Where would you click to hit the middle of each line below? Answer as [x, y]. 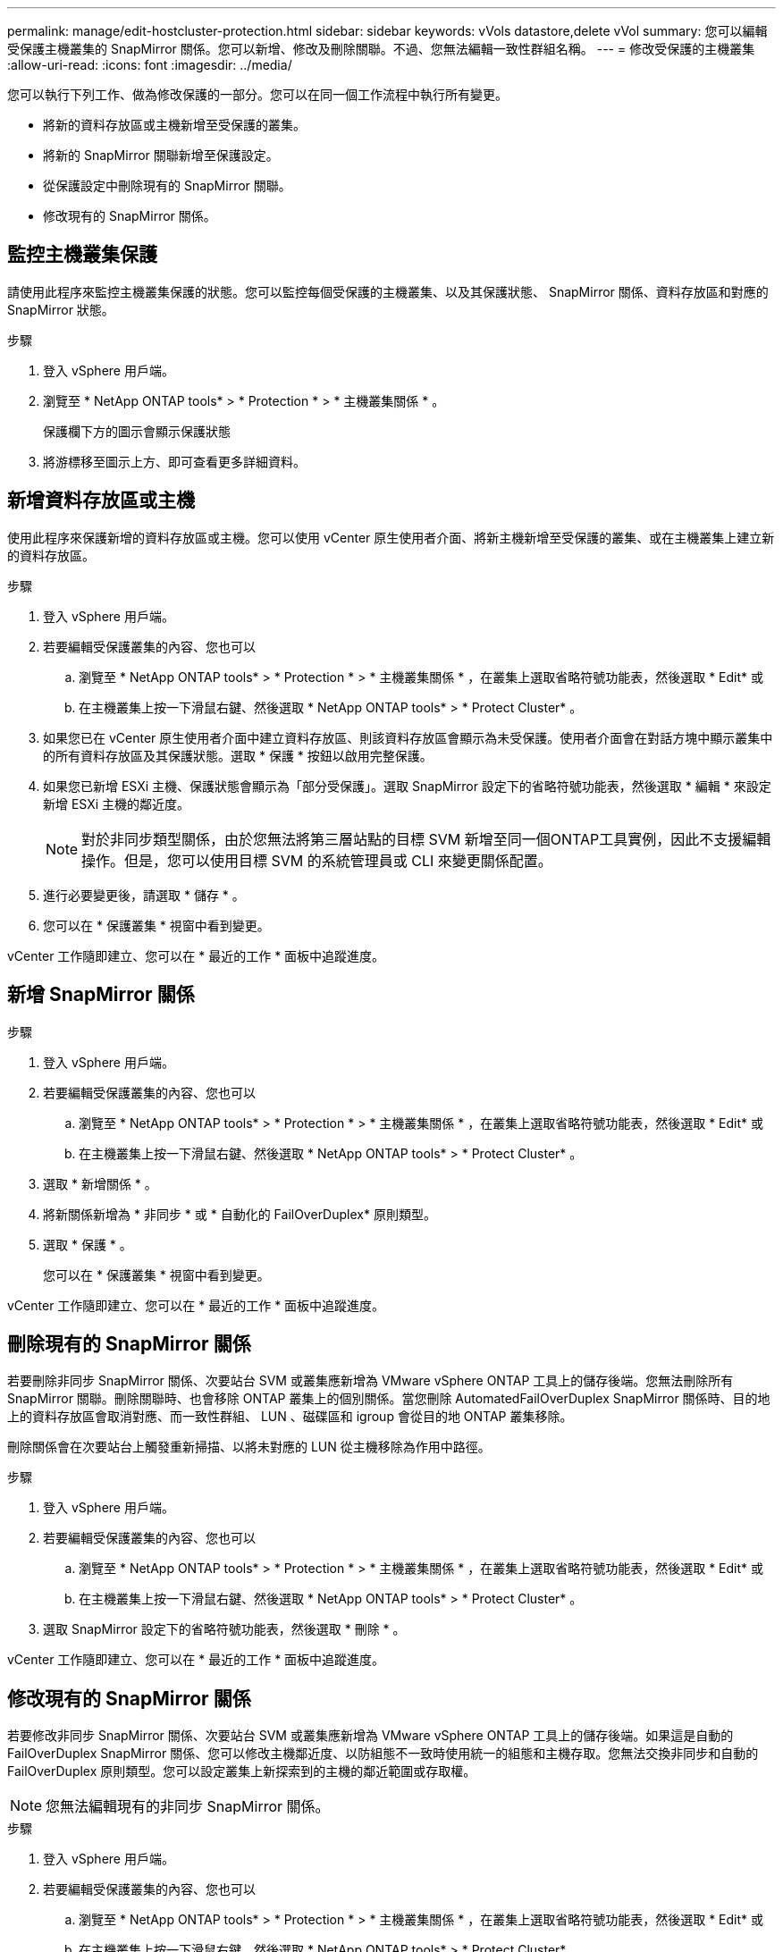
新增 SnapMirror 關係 [101, 995]
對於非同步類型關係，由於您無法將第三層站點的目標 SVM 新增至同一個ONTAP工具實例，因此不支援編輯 [426, 839]
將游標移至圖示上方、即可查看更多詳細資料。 [174, 461]
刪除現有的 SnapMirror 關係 [129, 1343]
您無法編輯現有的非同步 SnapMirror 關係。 [188, 1807]
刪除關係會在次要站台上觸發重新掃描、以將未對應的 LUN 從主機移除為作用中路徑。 [249, 1447]
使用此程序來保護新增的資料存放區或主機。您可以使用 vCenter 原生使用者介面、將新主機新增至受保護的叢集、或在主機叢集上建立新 [391, 537]
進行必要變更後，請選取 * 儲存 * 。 [144, 895]
